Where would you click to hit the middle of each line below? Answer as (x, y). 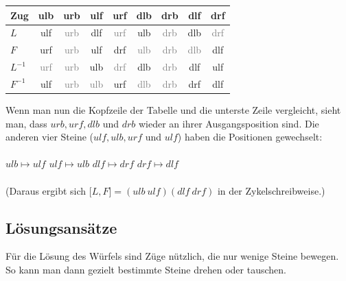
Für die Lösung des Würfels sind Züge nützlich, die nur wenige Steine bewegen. (172, 256)
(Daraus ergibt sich (46, 190)
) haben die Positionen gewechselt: (250, 137)
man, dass (26, 123)
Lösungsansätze (61, 227)
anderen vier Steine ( (50, 137)
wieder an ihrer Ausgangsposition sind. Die (229, 123)
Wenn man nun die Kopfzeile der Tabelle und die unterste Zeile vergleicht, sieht (173, 109)
